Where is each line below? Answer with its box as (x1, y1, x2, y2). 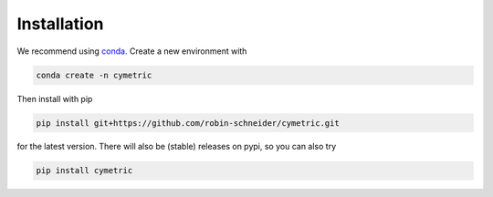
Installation (16, 14, 104, 34)
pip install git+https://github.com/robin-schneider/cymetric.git (36, 118, 340, 128)
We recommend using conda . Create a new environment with (16, 46, 247, 57)
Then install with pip (16, 93, 93, 104)
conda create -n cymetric (36, 69, 152, 80)
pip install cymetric (36, 165, 133, 176)
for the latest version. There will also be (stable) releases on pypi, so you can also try (16, 141, 337, 152)
